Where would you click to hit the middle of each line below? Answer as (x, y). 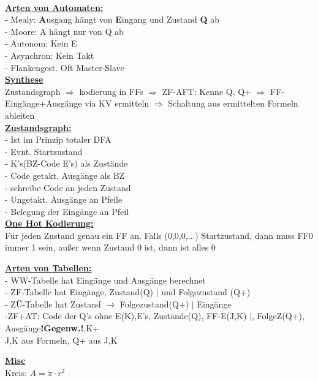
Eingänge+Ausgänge (44, 103)
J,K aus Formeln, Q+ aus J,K (61, 340)
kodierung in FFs (111, 91)
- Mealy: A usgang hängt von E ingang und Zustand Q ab (112, 19)
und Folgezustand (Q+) (206, 292)
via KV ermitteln (117, 103)
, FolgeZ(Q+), (278, 316)
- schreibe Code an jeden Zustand (68, 187)
